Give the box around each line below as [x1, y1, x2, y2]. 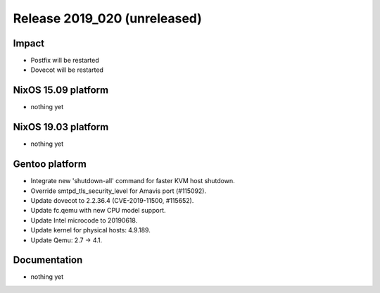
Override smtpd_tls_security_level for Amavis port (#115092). [30, 187, 207, 195]
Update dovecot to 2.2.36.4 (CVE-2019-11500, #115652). [30, 196, 194, 204]
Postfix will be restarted [30, 56, 100, 65]
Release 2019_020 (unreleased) [13, 11, 202, 26]
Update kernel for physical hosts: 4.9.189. [30, 226, 151, 235]
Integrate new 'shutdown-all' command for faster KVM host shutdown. [30, 177, 235, 185]
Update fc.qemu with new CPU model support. [30, 206, 166, 215]
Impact [13, 37, 45, 49]
